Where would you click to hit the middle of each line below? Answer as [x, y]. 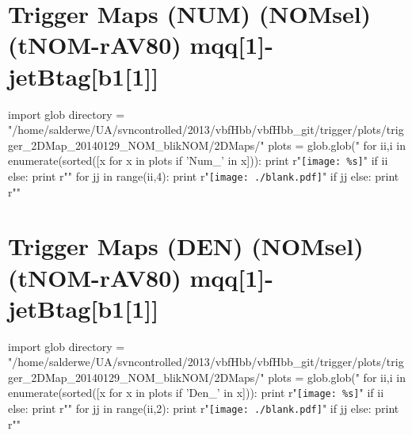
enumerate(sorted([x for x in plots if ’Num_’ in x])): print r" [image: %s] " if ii [198, 160]
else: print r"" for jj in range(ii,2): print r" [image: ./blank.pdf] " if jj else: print [204, 408]
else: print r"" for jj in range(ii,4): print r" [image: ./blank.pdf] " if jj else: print [204, 176]
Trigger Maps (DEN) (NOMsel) [186, 246]
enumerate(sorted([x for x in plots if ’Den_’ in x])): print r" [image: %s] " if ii [196, 393]
